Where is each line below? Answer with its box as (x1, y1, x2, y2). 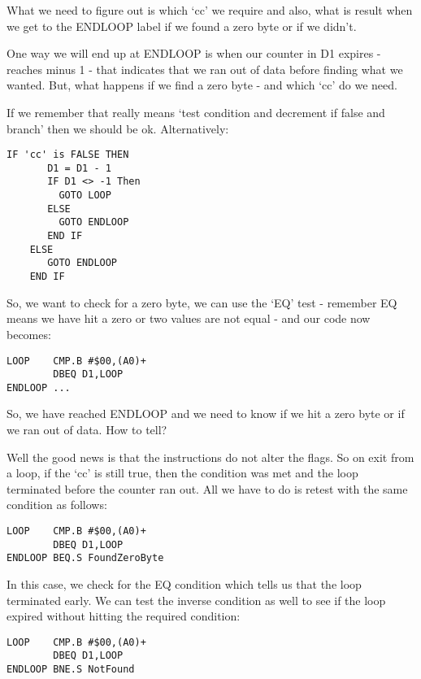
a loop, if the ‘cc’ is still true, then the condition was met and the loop (7, 464, 358, 481)
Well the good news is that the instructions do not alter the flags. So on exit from (7, 448, 414, 465)
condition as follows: (7, 496, 107, 513)
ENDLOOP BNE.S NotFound (7, 664, 135, 676)
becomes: (7, 325, 51, 342)
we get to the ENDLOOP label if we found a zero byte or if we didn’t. (7, 17, 357, 34)
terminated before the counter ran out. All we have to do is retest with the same (7, 480, 408, 497)
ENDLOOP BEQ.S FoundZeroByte (7, 552, 164, 564)
